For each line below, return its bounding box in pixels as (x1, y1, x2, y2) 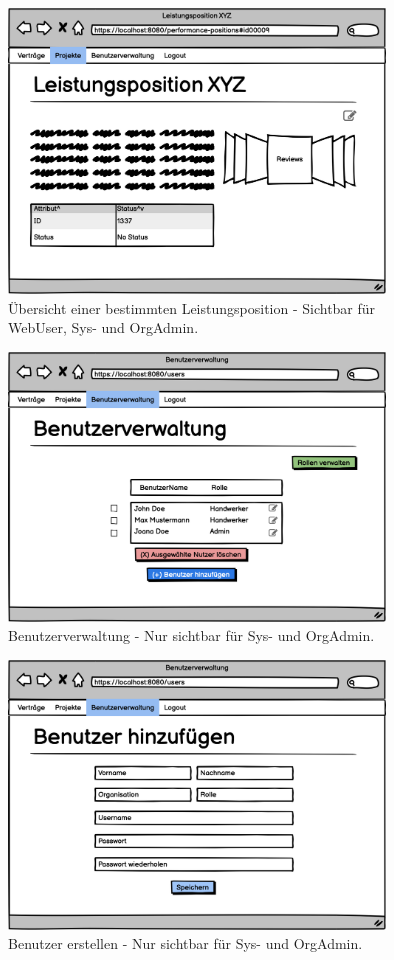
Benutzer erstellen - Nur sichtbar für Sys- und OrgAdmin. (8, 933, 363, 954)
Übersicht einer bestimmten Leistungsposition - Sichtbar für (8, 297, 376, 318)
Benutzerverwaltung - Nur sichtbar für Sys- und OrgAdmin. (8, 625, 375, 646)
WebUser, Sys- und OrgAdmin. (8, 317, 199, 338)
